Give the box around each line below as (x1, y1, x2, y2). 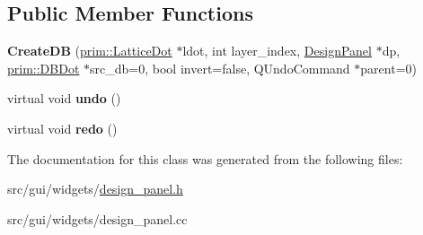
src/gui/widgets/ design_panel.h (7, 179, 183, 198)
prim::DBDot (7, 58, 80, 77)
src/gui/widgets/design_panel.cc (7, 209, 188, 228)
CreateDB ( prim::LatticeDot (7, 41, 172, 60)
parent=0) (360, 58, 417, 77)
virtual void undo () (7, 89, 121, 108)
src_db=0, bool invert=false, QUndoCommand (90, 58, 350, 77)
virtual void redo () (7, 118, 118, 137)
